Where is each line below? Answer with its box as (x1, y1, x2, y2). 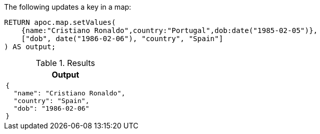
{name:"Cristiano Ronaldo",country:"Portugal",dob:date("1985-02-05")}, (21, 26, 318, 35)
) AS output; (4, 43, 56, 51)
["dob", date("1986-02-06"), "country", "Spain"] (21, 35, 223, 43)
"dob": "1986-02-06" (13, 105, 90, 112)
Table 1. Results (36, 58, 95, 68)
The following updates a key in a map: (4, 3, 131, 11)
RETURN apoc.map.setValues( (4, 18, 116, 26)
